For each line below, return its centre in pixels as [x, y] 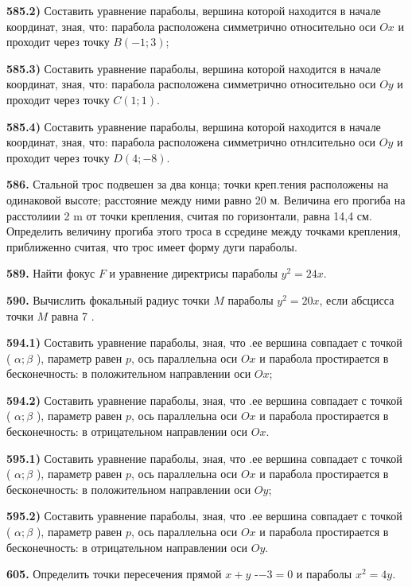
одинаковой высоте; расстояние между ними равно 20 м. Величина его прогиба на [206, 199]
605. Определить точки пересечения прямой [114, 574]
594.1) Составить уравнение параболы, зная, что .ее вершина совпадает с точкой [204, 342]
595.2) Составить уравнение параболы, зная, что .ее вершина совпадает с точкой [204, 516]
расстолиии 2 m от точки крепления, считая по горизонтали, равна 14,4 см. [189, 215]
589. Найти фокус [51, 273]
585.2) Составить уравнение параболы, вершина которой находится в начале [194, 10]
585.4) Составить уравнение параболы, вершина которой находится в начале [194, 126]
